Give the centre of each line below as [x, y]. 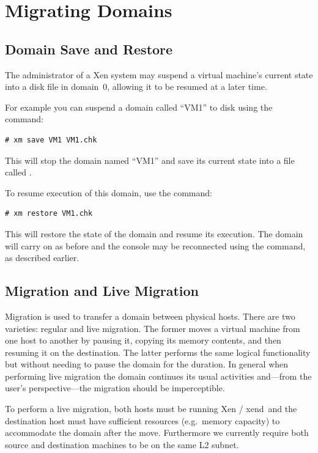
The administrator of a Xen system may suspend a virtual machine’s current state [159, 74]
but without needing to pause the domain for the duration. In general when [147, 364]
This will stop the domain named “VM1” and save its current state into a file [150, 160]
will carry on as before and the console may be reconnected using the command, [155, 245]
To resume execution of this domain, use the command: [109, 192]
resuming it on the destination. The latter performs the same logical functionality [158, 352]
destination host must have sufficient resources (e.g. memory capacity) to [142, 420]
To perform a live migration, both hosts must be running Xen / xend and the [151, 409]
